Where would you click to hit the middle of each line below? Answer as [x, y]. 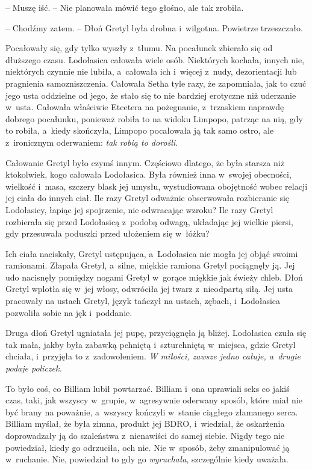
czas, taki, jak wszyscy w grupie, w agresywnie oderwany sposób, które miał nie [154, 400]
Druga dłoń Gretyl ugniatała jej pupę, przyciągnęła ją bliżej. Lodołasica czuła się [156, 333]
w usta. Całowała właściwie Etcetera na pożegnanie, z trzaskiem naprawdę [145, 107]
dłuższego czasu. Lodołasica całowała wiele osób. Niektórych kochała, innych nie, [155, 59]
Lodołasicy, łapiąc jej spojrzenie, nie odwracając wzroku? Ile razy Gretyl [139, 209]
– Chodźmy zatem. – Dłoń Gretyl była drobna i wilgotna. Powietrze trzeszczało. [154, 27]
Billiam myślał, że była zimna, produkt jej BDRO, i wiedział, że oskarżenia [145, 424]
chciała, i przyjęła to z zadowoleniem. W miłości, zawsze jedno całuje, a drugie [153, 356]
